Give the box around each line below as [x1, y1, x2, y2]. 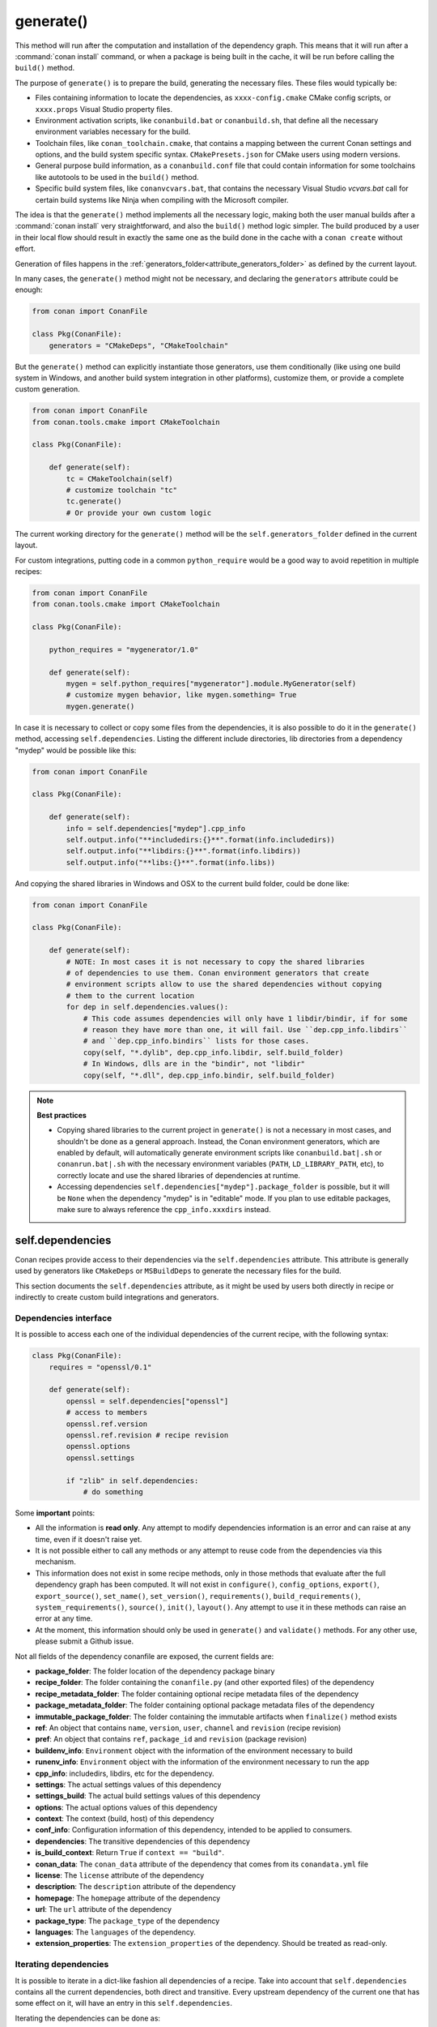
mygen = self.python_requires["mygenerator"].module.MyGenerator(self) [66, 679, 357, 688]
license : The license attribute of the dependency [35, 1871, 205, 1880]
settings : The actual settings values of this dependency [35, 1780, 222, 1789]
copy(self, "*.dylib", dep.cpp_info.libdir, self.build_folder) [83, 1048, 344, 1057]
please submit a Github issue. [35, 1636, 134, 1646]
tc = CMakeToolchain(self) [66, 474, 173, 483]
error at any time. [35, 1613, 93, 1623]
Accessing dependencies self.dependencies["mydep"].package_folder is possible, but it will [57, 1182, 390, 1192]
